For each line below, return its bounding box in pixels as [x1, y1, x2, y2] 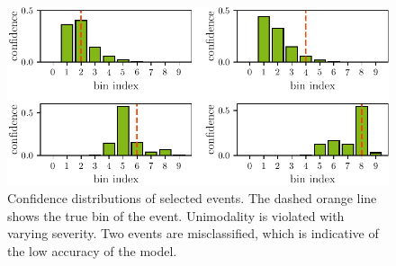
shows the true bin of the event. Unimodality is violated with [7, 206, 345, 225]
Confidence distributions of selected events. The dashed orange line [7, 189, 377, 208]
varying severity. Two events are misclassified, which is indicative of [7, 224, 379, 243]
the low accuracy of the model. [7, 241, 177, 260]
